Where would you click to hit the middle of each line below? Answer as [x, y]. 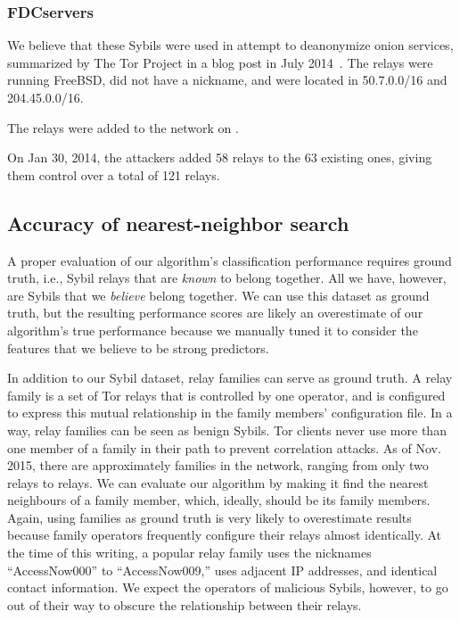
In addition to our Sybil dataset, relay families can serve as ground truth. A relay [230, 378]
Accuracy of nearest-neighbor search [178, 223]
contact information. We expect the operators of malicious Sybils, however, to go [228, 587]
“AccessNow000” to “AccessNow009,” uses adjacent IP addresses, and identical [222, 570]
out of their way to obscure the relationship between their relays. [185, 604]
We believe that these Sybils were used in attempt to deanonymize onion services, [230, 45]
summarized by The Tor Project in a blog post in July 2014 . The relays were [220, 62]
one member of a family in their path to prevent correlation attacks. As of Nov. [224, 447]
